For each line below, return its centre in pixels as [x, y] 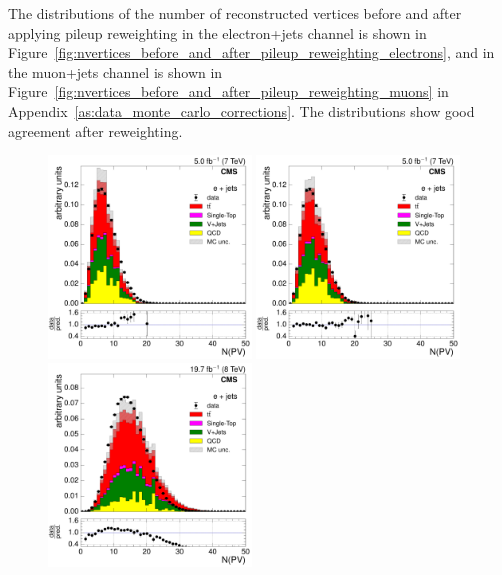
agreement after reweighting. [95, 130]
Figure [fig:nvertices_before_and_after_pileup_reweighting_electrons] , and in [251, 52]
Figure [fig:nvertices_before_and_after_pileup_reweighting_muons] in [228, 91]
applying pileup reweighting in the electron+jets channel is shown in [217, 32]
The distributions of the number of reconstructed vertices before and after [235, 13]
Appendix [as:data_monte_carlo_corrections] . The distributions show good [241, 110]
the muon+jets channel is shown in [115, 71]
